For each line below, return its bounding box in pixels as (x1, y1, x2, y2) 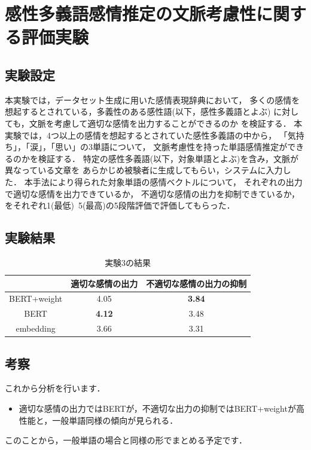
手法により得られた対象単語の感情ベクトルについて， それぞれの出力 (32, 175, 303, 188)
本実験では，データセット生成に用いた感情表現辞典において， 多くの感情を (5, 93, 300, 106)
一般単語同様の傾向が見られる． (52, 414, 178, 426)
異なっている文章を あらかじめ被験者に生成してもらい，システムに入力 (5, 164, 283, 176)
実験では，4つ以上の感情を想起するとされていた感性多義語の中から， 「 (5, 128, 288, 141)
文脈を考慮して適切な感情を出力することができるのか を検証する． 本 (29, 117, 303, 129)
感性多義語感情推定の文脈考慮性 (5, 1, 257, 26)
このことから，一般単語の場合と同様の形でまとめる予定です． (5, 434, 248, 446)
